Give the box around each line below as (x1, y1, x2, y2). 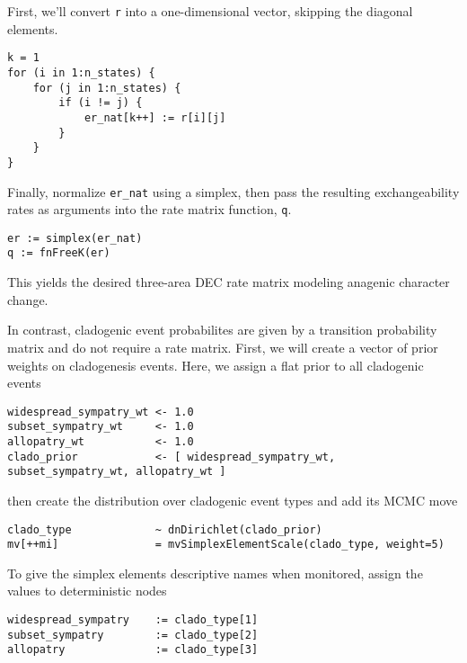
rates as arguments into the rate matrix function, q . (7, 200, 292, 219)
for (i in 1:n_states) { (7, 66, 155, 79)
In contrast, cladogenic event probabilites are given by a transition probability (7, 320, 437, 339)
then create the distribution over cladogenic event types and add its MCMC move (7, 490, 458, 509)
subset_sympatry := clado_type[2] (7, 628, 259, 641)
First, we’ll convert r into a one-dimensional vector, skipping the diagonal (7, 2, 413, 20)
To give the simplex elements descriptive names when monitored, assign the (7, 563, 423, 582)
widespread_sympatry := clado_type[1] (7, 614, 259, 627)
